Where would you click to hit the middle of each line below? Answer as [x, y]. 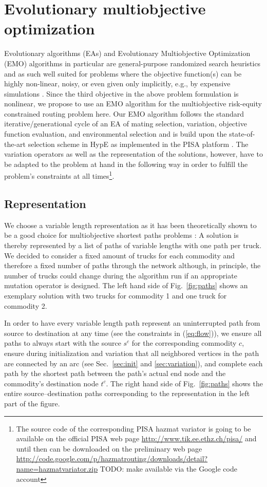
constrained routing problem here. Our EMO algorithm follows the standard [124, 113]
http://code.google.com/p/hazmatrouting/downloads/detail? [112, 458]
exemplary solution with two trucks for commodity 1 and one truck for [116, 296]
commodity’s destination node [51, 383]
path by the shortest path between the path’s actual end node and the [115, 373]
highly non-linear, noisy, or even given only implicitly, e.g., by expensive [117, 83]
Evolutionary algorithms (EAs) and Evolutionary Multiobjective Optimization [127, 53]
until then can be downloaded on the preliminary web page [109, 448]
